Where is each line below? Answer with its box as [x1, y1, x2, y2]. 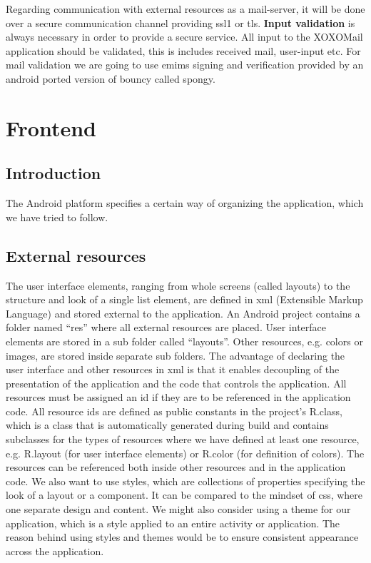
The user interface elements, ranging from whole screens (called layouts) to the [6, 278, 350, 293]
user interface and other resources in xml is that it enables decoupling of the [6, 362, 340, 377]
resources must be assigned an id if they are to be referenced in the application [6, 390, 351, 405]
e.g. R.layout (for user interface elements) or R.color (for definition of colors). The [6, 445, 365, 460]
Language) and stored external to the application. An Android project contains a [6, 305, 360, 320]
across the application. [6, 543, 104, 558]
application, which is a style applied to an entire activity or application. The [6, 515, 340, 530]
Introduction [6, 162, 101, 184]
